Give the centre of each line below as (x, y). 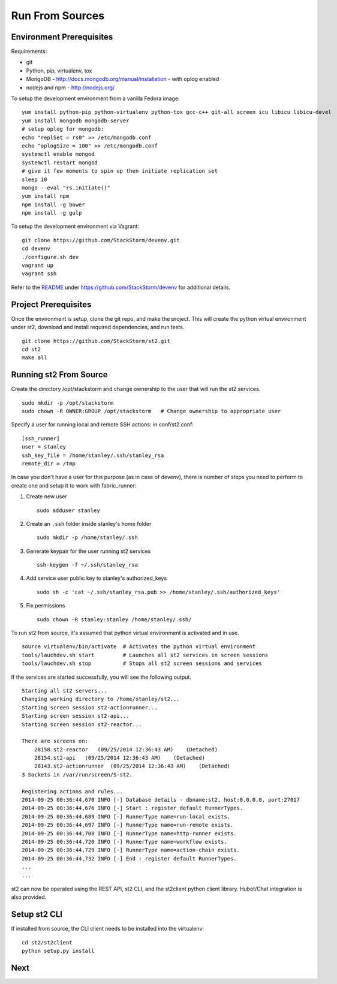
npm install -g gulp (52, 213)
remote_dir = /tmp (49, 464)
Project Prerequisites (51, 304)
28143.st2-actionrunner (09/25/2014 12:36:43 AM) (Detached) (132, 766)
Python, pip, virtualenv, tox (59, 70)
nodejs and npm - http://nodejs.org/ (70, 88)
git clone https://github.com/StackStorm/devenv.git (101, 240)
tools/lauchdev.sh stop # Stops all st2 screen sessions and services (142, 663)
